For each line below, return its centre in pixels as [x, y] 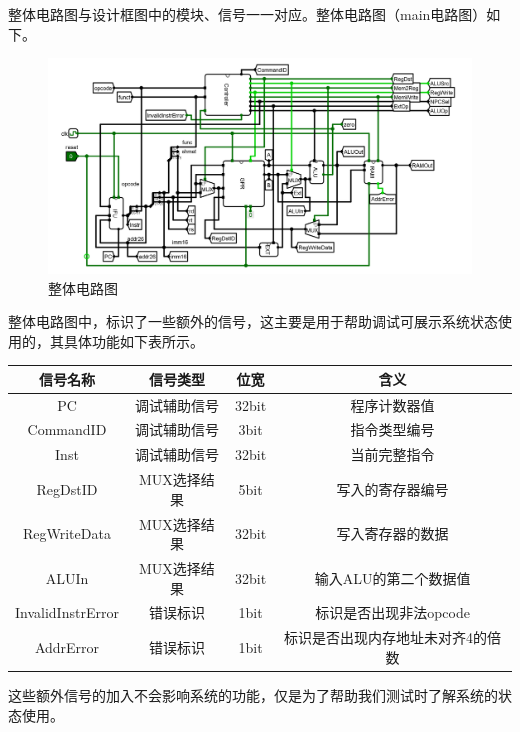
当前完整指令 [392, 454]
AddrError [67, 647]
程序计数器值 [392, 404]
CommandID [67, 429]
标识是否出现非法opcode [392, 612]
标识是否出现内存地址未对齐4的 [386, 637]
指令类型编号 [392, 429]
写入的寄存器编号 [392, 488]
